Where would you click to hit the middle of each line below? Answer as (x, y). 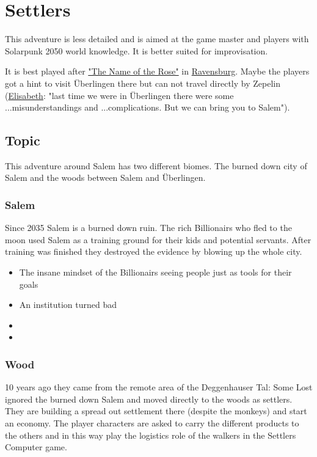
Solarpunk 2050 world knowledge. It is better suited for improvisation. (137, 50)
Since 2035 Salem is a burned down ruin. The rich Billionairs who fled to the (148, 228)
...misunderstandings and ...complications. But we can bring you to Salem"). (148, 107)
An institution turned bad (68, 305)
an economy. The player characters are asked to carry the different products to (152, 423)
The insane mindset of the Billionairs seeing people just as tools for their (155, 272)
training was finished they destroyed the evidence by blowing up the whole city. (154, 251)
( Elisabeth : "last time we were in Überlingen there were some (119, 95)
